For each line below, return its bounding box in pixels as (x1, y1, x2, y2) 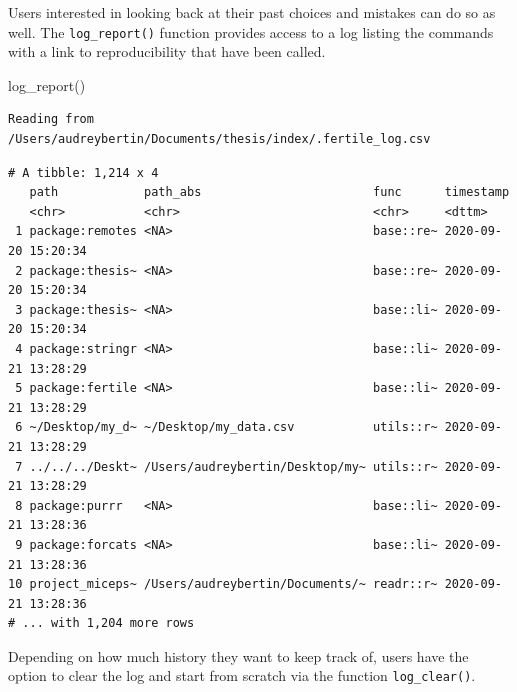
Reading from (8, 112, 94, 127)
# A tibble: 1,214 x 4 (8, 165, 159, 180)
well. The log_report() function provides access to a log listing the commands (8, 21, 494, 42)
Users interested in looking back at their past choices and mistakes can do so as (8, 2, 496, 22)
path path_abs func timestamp (29, 185, 510, 200)
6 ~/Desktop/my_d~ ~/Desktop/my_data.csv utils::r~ (15, 420, 438, 435)
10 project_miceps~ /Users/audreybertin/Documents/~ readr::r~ (8, 577, 438, 592)
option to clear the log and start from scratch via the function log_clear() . (8, 665, 476, 686)
